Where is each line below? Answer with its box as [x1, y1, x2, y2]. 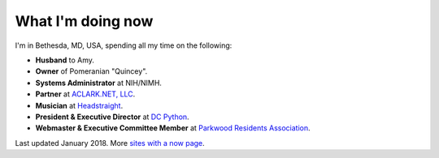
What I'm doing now [15, 12, 154, 30]
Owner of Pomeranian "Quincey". [35, 66, 148, 76]
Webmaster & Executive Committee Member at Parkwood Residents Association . [35, 123, 311, 133]
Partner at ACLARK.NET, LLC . [35, 89, 136, 99]
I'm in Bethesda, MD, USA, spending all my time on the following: [15, 41, 233, 50]
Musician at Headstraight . [35, 100, 124, 110]
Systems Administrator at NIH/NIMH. [35, 78, 163, 88]
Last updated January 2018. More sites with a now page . [15, 138, 205, 147]
